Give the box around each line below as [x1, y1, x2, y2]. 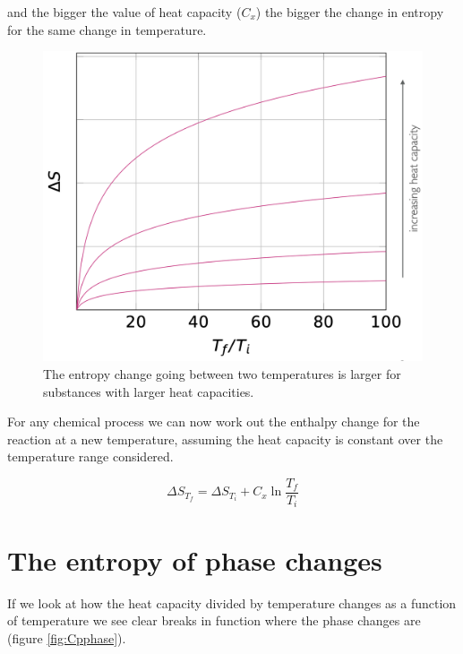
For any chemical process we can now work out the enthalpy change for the [7, 412, 420, 431]
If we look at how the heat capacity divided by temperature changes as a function [7, 593, 457, 612]
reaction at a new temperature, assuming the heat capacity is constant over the [7, 429, 443, 448]
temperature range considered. [7, 447, 174, 466]
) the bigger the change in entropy [255, 3, 444, 21]
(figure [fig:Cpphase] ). [7, 628, 126, 647]
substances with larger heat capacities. [43, 382, 254, 400]
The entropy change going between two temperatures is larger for [43, 364, 401, 383]
